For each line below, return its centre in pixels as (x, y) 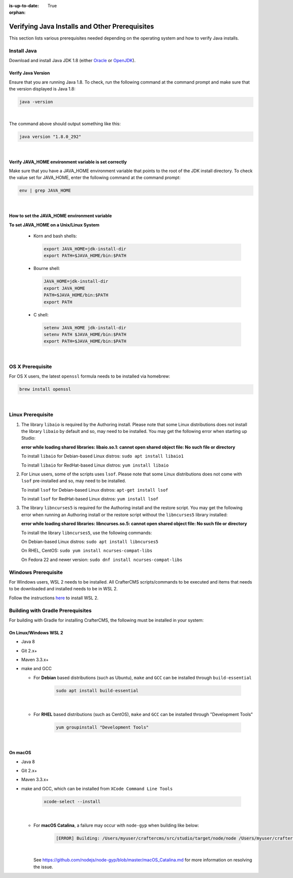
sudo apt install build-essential (97, 690)
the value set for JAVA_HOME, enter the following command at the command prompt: (95, 178)
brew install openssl (45, 389)
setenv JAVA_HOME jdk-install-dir (85, 327)
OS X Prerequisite (31, 367)
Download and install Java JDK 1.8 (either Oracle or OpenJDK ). (72, 61)
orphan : (17, 13)
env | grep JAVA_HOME (45, 191)
